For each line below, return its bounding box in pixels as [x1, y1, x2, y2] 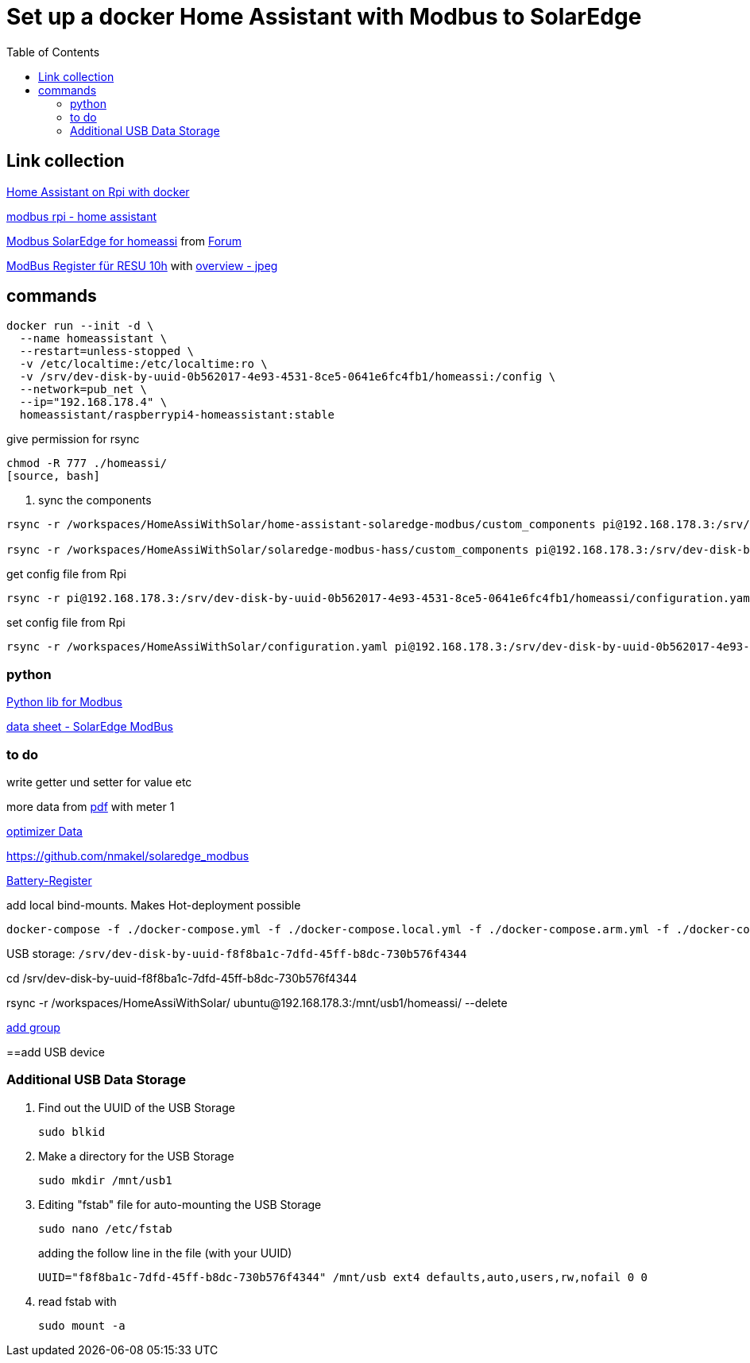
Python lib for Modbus [6, 695, 122, 709]
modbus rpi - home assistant [6, 209, 157, 223]
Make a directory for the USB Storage [38, 1149, 234, 1163]
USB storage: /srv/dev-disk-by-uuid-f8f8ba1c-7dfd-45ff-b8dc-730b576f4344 [6, 946, 467, 960]
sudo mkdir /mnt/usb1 [38, 1173, 172, 1187]
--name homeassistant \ [19, 332, 168, 346]
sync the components [38, 493, 152, 508]
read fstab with [38, 1294, 117, 1308]
